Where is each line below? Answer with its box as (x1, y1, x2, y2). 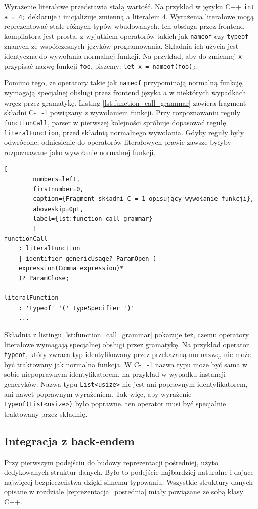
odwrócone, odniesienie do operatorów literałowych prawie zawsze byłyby (4, 137, 231, 147)
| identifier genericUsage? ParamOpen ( (18, 254, 156, 262)
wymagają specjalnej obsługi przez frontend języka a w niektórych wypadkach (4, 87, 246, 98)
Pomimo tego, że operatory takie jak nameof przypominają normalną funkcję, (4, 77, 244, 88)
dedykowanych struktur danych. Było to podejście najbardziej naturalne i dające (4, 467, 254, 477)
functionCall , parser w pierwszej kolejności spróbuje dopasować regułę (4, 117, 226, 127)
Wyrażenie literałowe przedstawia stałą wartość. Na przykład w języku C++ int (4, 1, 255, 11)
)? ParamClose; (18, 274, 69, 282)
